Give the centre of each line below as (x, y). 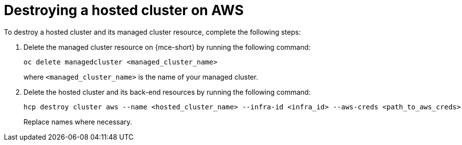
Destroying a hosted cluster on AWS (124, 10)
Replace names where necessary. (78, 122)
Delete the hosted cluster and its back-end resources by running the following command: (167, 92)
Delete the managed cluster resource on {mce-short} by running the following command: (167, 47)
